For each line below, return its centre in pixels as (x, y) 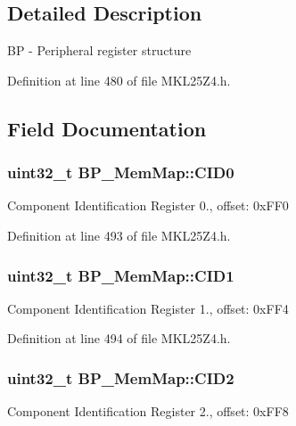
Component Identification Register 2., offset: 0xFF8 (148, 411)
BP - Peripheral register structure (99, 50)
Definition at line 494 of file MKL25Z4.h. (119, 338)
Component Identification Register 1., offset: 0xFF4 (148, 308)
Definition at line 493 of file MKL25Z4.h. (119, 235)
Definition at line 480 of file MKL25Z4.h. (119, 80)
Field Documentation (107, 128)
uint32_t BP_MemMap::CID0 (121, 172)
